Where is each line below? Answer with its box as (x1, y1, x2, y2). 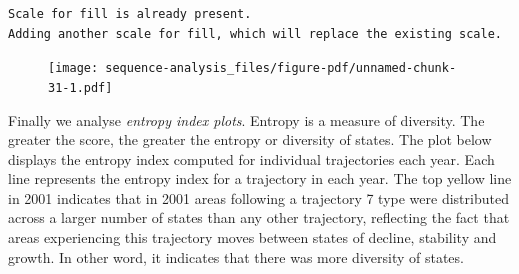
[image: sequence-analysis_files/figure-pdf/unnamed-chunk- (48, 61, 457, 76)
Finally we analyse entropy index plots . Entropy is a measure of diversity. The (8, 109, 485, 130)
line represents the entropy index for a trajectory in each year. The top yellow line (8, 168, 512, 189)
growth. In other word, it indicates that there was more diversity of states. (8, 246, 464, 267)
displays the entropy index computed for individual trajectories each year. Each (8, 148, 495, 169)
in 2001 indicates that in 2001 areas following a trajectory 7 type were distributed (8, 187, 509, 208)
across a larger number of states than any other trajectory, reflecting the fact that (8, 207, 510, 228)
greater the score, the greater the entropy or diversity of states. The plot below (8, 129, 492, 150)
